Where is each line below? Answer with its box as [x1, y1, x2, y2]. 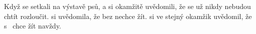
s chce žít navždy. [4, 20, 62, 31]
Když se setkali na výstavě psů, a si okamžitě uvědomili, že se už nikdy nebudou [4, 1, 251, 11]
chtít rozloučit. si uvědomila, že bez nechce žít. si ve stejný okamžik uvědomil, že [4, 10, 252, 21]
